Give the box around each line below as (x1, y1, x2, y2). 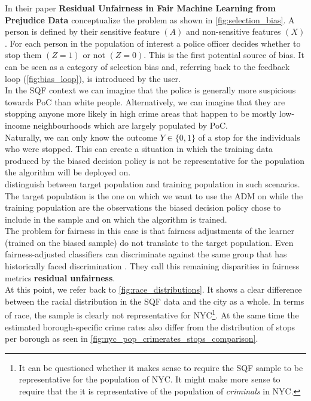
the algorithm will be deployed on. (5, 166, 131, 178)
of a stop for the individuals (198, 130, 300, 143)
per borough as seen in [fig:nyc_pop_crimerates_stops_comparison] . (5, 332, 258, 345)
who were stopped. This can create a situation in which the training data (5, 142, 273, 155)
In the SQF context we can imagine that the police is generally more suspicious (5, 84, 296, 96)
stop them (5, 48, 42, 61)
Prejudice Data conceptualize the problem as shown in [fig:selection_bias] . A (5, 13, 295, 26)
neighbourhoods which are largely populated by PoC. (33, 119, 228, 131)
